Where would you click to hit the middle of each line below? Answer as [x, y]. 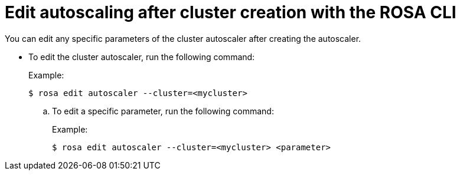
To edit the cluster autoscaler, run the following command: [142, 57]
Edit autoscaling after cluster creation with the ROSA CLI [231, 12]
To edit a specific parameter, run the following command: [163, 111]
